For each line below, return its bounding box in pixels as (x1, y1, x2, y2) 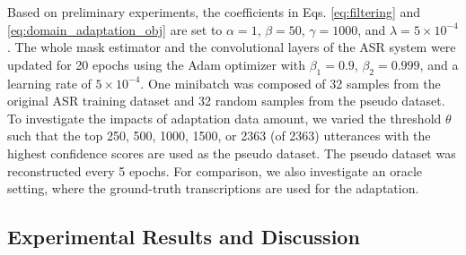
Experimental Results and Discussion (7, 223, 360, 251)
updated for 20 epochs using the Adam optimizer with (7, 55, 305, 73)
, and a (419, 55, 459, 73)
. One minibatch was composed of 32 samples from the (140, 73, 441, 92)
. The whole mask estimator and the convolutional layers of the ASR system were (7, 38, 456, 56)
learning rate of (7, 73, 92, 92)
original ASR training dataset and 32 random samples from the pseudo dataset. (7, 91, 445, 110)
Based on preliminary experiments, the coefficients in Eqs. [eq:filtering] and (7, 3, 421, 21)
